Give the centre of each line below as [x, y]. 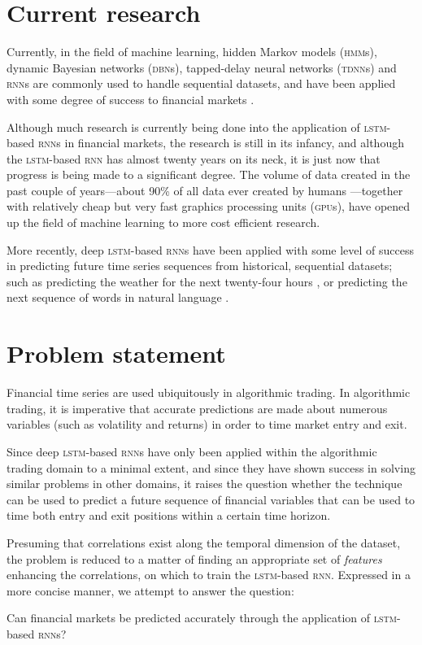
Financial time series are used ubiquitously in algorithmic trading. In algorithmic [209, 392]
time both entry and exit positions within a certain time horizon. [169, 515]
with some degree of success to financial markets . [131, 99]
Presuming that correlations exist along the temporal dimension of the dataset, [204, 542]
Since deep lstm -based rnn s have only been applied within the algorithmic [192, 451]
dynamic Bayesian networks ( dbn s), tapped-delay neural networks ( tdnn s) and [202, 67]
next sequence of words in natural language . [118, 297]
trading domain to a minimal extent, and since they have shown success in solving [211, 467]
